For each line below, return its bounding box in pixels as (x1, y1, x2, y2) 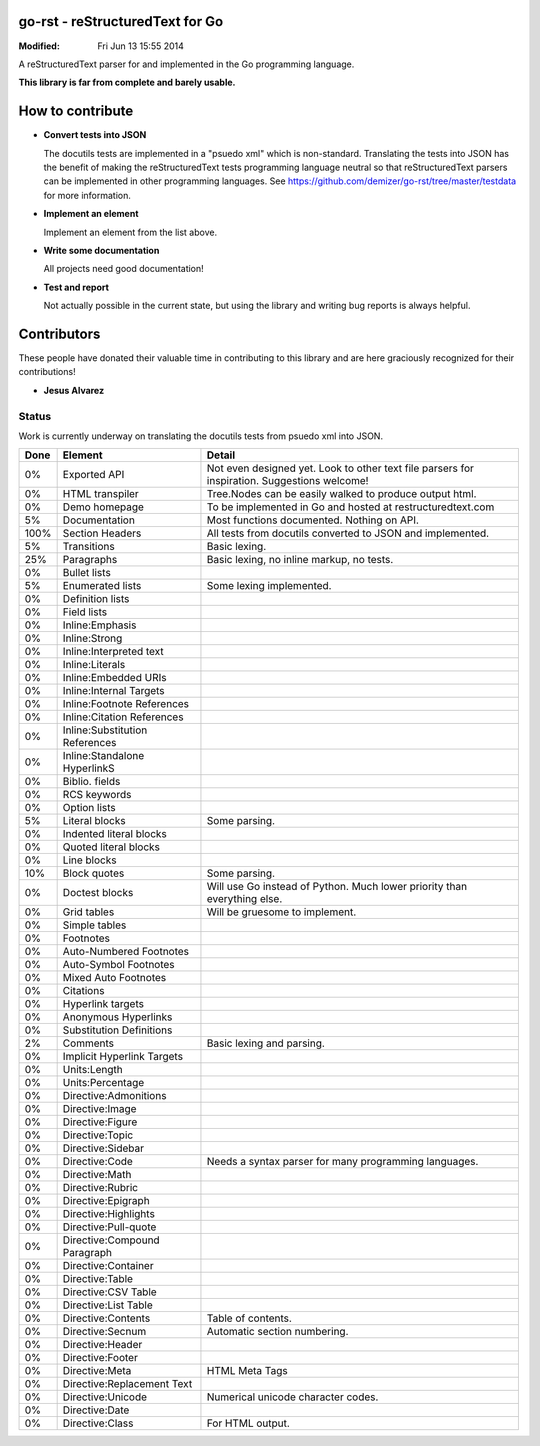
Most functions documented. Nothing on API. (206, 513, 420, 527)
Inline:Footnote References (62, 697, 190, 711)
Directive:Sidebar (62, 1141, 145, 1155)
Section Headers (62, 526, 142, 540)
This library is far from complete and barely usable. (18, 76, 236, 89)
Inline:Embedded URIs (62, 671, 167, 685)
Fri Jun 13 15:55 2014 (97, 40, 185, 52)
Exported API (62, 468, 125, 482)
